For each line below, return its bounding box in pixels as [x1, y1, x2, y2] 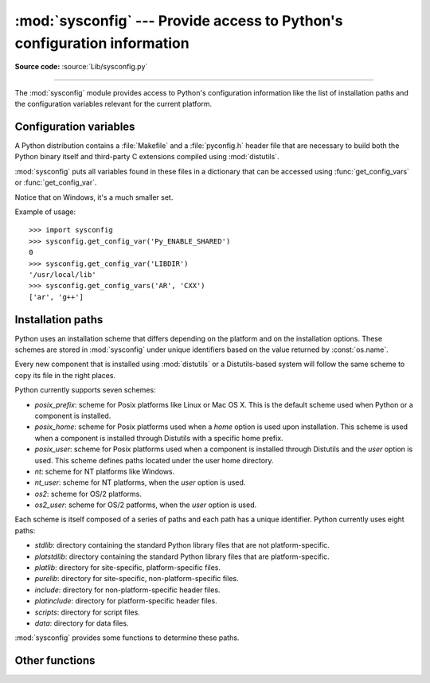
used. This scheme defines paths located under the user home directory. [34, 455, 274, 465]
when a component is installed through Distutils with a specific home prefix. [34, 433, 283, 443]
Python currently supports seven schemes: [14, 385, 156, 395]
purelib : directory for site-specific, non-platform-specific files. [34, 574, 239, 583]
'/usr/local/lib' [29, 270, 96, 279]
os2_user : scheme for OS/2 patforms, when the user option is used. [34, 500, 257, 509]
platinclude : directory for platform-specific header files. [34, 596, 218, 606]
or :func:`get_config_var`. [14, 178, 97, 187]
